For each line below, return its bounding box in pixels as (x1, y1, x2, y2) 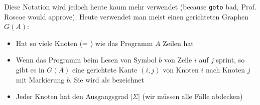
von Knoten (163, 64, 199, 75)
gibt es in (16, 64, 45, 75)
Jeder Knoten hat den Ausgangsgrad (16, 91, 128, 101)
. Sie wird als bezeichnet (70, 74, 144, 84)
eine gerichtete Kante (72, 64, 138, 75)
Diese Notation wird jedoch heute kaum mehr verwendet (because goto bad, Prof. (4, 1, 256, 11)
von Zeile (164, 54, 192, 65)
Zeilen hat (163, 37, 194, 48)
